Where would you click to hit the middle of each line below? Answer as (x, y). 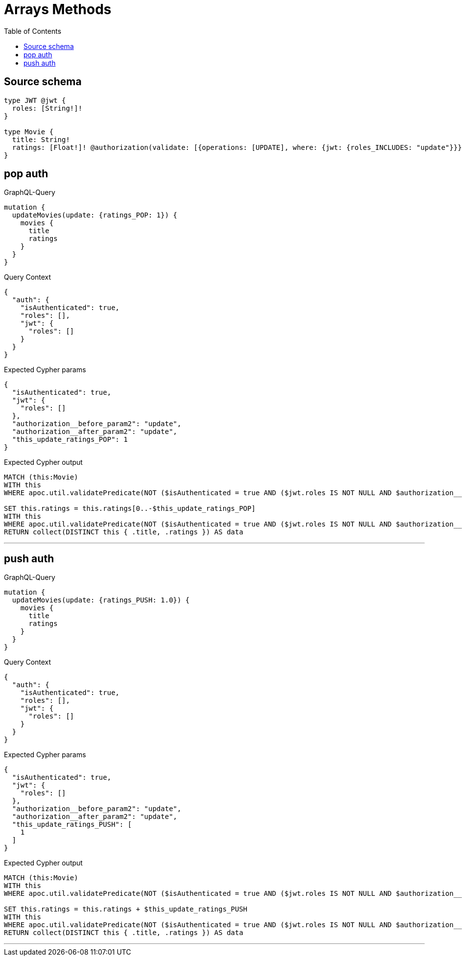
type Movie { (29, 132)
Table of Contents (33, 31)
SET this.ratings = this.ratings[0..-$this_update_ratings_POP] (130, 509)
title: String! (41, 139)
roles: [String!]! (47, 108)
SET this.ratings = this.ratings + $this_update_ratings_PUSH (126, 909)
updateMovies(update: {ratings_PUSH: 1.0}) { (101, 600)
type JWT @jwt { (35, 100)
